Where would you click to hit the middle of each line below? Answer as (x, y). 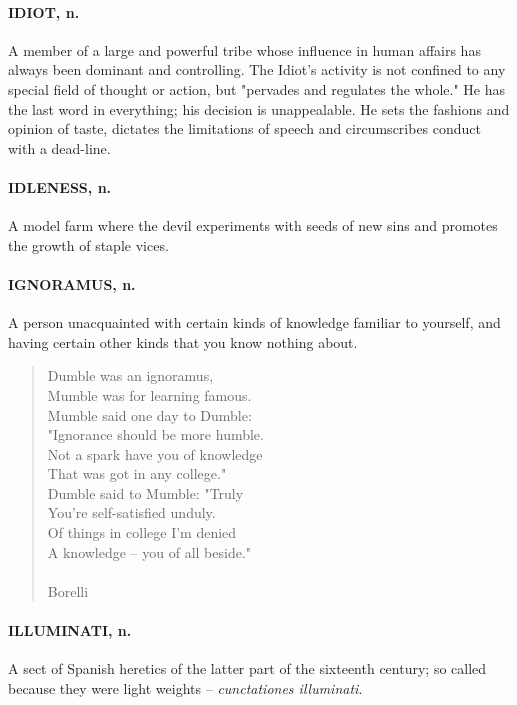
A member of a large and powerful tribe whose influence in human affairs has (244, 49)
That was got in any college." (137, 473)
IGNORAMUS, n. (72, 283)
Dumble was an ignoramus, (130, 375)
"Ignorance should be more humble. (155, 434)
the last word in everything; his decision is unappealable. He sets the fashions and (259, 108)
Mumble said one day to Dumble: (149, 414)
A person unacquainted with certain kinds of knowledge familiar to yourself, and (254, 322)
